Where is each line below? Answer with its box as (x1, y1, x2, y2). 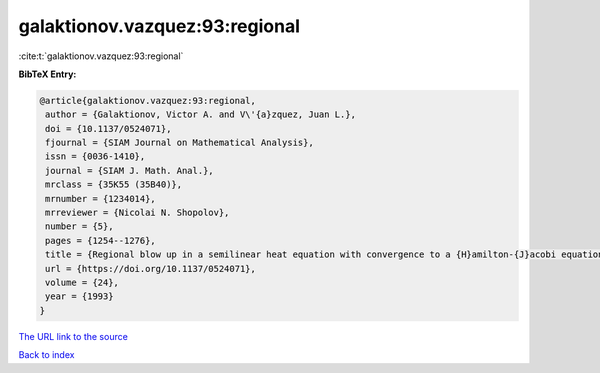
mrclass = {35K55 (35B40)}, (45, 179, 183, 190)
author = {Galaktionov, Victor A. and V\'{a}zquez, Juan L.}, (45, 109, 357, 120)
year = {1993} (45, 291, 114, 302)
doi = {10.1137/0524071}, (45, 123, 172, 134)
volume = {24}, (45, 277, 120, 288)
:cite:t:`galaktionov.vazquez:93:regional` (18, 50, 184, 62)
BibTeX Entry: (18, 68, 77, 80)
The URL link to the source (18, 330, 129, 342)
